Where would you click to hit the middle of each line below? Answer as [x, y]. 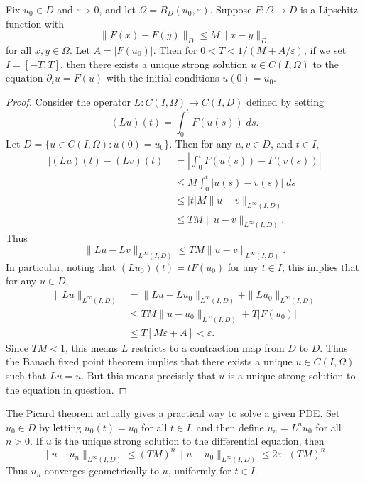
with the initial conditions [163, 78]
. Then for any [201, 143]
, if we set [325, 49]
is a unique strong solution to [292, 376]
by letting [60, 427]
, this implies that [321, 266]
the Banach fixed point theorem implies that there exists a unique [149, 361]
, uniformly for [200, 471]
